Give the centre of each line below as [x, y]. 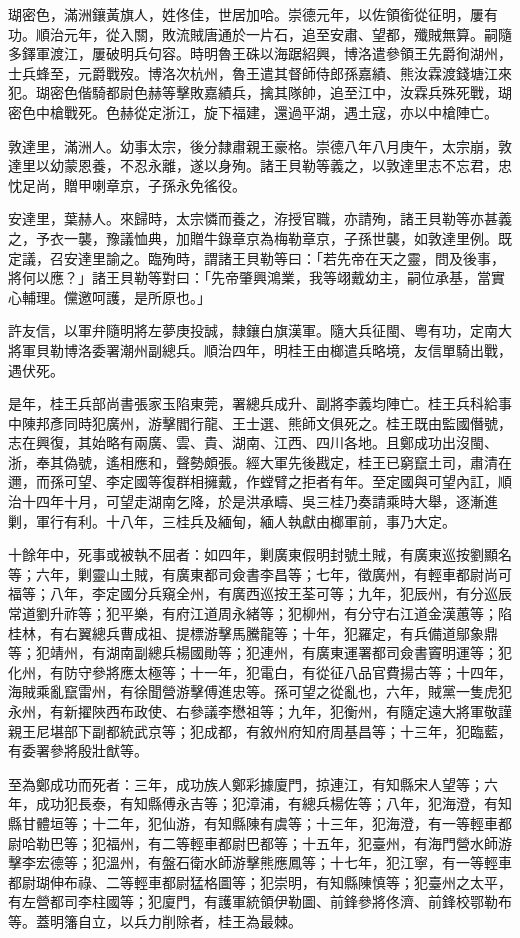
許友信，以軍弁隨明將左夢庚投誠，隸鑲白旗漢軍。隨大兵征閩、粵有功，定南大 [260, 330]
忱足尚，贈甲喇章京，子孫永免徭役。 [127, 184]
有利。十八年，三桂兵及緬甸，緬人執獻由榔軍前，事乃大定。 [259, 520]
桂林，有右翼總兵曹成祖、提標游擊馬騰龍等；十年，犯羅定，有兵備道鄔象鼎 [253, 632]
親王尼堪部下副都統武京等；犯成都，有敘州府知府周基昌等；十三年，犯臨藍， [260, 730]
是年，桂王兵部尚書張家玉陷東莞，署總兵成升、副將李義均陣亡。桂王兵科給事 [260, 403]
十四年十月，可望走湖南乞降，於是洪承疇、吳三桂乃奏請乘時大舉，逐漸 [252, 501]
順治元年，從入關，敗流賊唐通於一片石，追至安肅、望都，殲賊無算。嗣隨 [273, 33]
